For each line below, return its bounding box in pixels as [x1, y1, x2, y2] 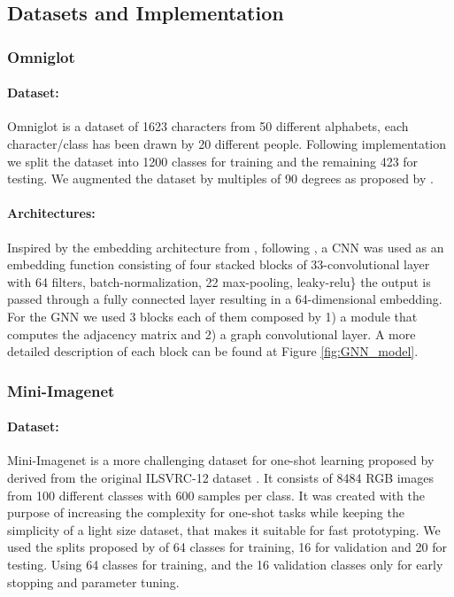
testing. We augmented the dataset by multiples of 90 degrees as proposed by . [7, 169, 434, 188]
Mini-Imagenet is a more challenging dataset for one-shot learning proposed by [7, 451, 435, 469]
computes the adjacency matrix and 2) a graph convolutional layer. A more [7, 324, 416, 343]
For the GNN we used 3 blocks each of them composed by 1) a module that [7, 306, 418, 325]
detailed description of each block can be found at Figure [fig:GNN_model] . [7, 342, 419, 361]
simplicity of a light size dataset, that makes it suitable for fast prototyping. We [7, 520, 441, 539]
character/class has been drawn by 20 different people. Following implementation [7, 135, 447, 153]
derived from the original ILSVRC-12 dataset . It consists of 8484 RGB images [7, 468, 434, 486]
